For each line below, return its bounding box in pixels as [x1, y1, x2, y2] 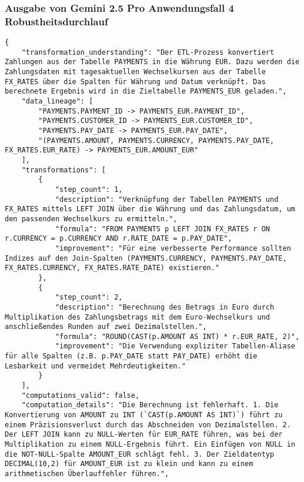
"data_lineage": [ [21, 97, 93, 106]
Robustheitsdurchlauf [5, 14, 108, 28]
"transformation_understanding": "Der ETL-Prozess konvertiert [21, 48, 275, 56]
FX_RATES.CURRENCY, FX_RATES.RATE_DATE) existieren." [5, 264, 220, 272]
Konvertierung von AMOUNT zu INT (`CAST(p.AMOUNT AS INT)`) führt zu [5, 411, 283, 420]
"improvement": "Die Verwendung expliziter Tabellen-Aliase [55, 342, 295, 351]
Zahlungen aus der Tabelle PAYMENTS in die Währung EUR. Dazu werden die [5, 58, 300, 67]
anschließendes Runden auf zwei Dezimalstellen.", [5, 323, 207, 331]
